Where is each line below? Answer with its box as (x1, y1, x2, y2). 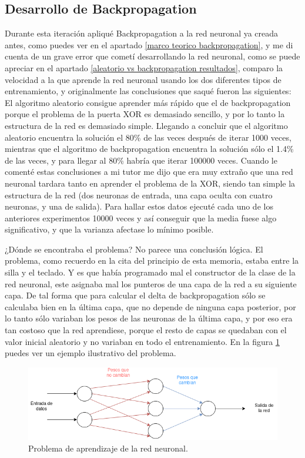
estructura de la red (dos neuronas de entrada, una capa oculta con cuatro (5, 188, 273, 201)
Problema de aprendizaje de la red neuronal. (28, 442, 188, 454)
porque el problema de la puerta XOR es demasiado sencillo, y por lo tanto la (5, 108, 285, 120)
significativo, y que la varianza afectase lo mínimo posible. (5, 223, 214, 235)
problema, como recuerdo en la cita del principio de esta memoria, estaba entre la (5, 254, 299, 267)
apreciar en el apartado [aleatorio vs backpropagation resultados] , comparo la (5, 61, 283, 74)
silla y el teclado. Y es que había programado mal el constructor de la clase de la (5, 266, 296, 278)
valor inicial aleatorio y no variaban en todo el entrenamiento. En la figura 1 (5, 335, 280, 347)
